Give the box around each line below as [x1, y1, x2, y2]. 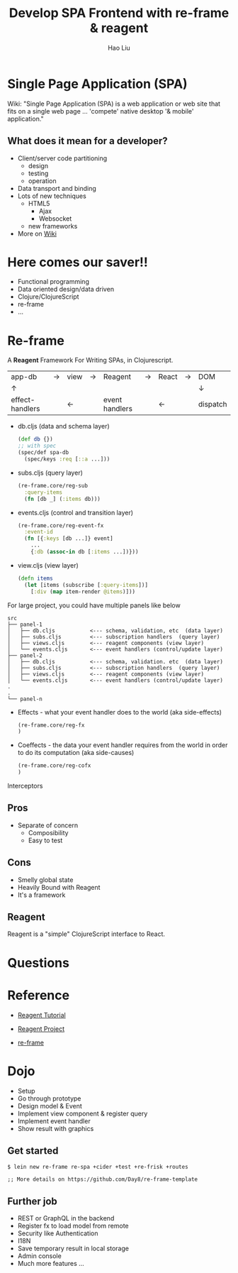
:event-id [24, 529, 53, 536]
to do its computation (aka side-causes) [17, 749, 135, 757]
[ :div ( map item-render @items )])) [30, 588, 136, 595]
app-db [11, 372, 38, 382]
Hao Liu [107, 43, 131, 52]
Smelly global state [17, 875, 74, 884]
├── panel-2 [7, 651, 42, 659]
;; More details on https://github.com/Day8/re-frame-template [7, 1176, 198, 1183]
